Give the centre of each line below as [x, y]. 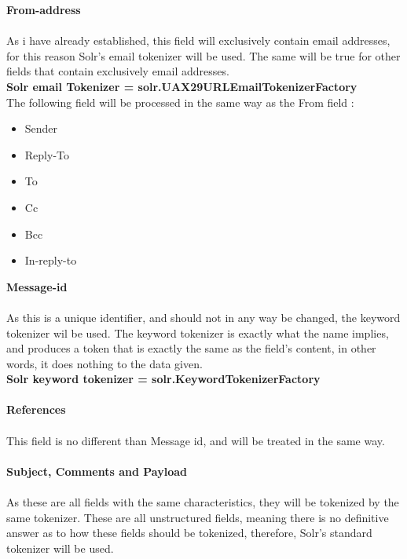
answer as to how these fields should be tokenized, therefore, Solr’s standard [189, 533]
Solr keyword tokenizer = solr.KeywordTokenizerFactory [163, 379]
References [36, 409]
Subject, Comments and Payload [97, 471]
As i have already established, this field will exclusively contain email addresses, [198, 40]
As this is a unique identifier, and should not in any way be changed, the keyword [203, 317]
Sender [41, 128]
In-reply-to [51, 260]
